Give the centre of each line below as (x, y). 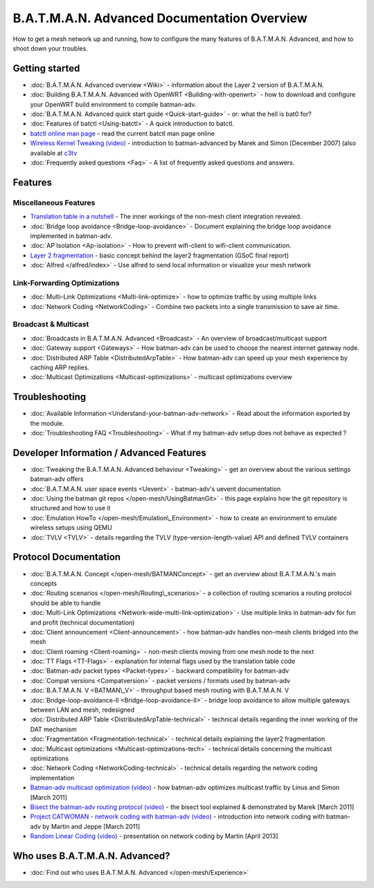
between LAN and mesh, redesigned (82, 710)
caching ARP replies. (60, 367)
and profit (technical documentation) (82, 622)
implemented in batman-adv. (71, 235)
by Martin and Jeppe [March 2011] (91, 826)
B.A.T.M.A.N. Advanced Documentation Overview (160, 18)
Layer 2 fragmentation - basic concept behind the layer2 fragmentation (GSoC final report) (160, 255)
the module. (47, 423)
